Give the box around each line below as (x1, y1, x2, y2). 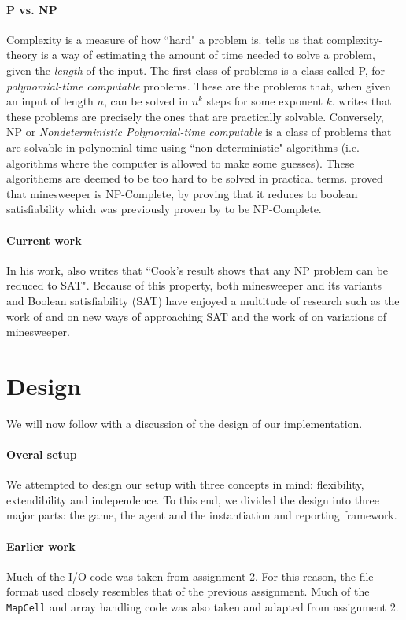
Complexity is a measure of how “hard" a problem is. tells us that (6, 31, 323, 47)
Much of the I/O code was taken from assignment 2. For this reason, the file (6, 567, 374, 584)
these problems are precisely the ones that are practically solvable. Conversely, (6, 108, 384, 124)
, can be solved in (103, 93, 188, 109)
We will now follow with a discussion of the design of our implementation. (6, 415, 363, 431)
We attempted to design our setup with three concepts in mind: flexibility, (6, 476, 364, 493)
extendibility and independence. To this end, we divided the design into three (6, 491, 379, 507)
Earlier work (6, 537, 76, 554)
